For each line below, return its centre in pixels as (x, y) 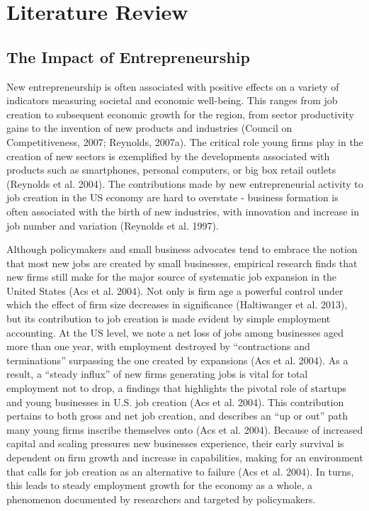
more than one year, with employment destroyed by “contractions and (158, 346)
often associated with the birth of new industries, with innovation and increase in (183, 211)
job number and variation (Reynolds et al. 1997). (113, 225)
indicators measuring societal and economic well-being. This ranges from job (172, 100)
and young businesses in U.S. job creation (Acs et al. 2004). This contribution (175, 401)
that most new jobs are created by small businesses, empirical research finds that (182, 263)
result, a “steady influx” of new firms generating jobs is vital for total (157, 374)
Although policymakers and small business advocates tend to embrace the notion (182, 249)
